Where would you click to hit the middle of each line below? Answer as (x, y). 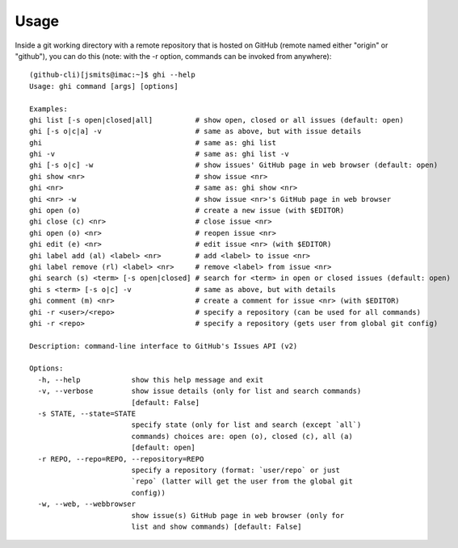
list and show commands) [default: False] (216, 526)
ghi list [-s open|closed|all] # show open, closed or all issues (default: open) (216, 120)
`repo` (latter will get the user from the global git (242, 481)
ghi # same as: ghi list (153, 142)
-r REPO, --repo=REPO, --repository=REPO (121, 459)
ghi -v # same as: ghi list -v (160, 154)
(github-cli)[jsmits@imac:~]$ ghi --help (112, 75)
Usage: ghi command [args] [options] (104, 86)
